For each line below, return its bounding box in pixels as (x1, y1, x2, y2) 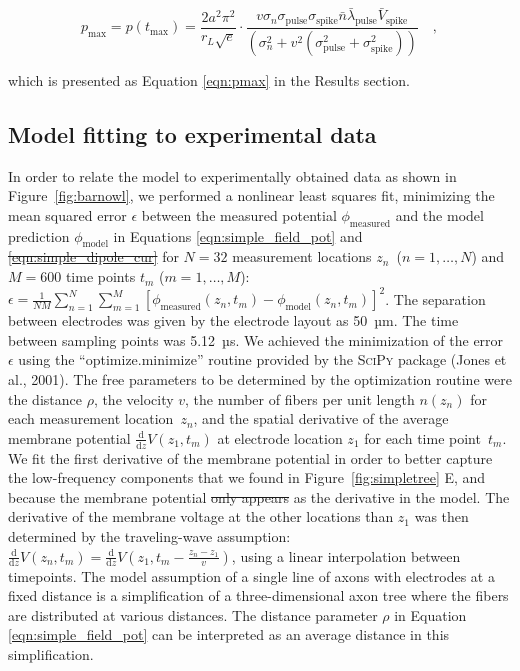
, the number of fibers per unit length (185, 388, 415, 409)
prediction (8, 225, 70, 246)
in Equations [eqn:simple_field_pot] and (113, 225, 363, 246)
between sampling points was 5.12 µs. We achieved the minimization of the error (8, 329, 504, 350)
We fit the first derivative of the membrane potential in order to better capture (8, 447, 493, 468)
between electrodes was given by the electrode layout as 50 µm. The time (8, 310, 459, 331)
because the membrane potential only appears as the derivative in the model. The (8, 486, 510, 507)
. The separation (385, 288, 486, 309)
